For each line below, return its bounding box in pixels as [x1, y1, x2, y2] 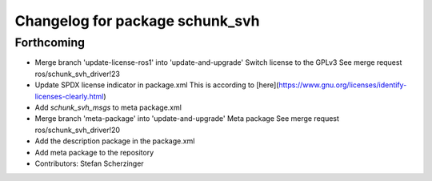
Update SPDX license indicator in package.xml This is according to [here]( [34, 80, 279, 90]
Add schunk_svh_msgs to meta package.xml [34, 103, 182, 112]
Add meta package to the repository [34, 147, 154, 157]
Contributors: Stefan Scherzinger [34, 159, 144, 168]
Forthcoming [14, 35, 86, 50]
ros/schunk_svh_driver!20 [34, 125, 120, 135]
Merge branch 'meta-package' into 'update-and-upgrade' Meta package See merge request [34, 114, 340, 123]
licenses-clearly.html [34, 91, 104, 101]
